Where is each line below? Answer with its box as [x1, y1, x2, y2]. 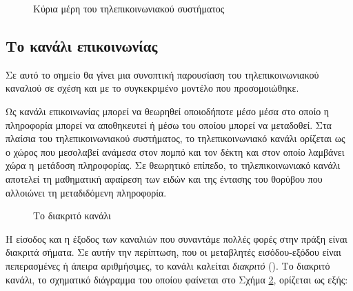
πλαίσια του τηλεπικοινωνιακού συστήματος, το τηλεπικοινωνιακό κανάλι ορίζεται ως [6, 131, 345, 145]
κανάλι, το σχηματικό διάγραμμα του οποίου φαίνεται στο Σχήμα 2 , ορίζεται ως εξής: [6, 272, 348, 286]
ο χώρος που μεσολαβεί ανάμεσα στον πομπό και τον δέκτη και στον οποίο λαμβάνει [6, 144, 345, 159]
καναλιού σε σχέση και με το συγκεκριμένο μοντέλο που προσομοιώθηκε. [6, 81, 299, 95]
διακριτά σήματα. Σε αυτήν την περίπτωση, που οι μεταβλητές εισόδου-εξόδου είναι [6, 245, 341, 259]
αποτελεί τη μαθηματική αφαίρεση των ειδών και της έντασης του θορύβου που [6, 171, 323, 185]
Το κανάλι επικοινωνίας [6, 34, 158, 56]
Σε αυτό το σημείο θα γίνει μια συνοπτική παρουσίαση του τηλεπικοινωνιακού [6, 67, 319, 81]
